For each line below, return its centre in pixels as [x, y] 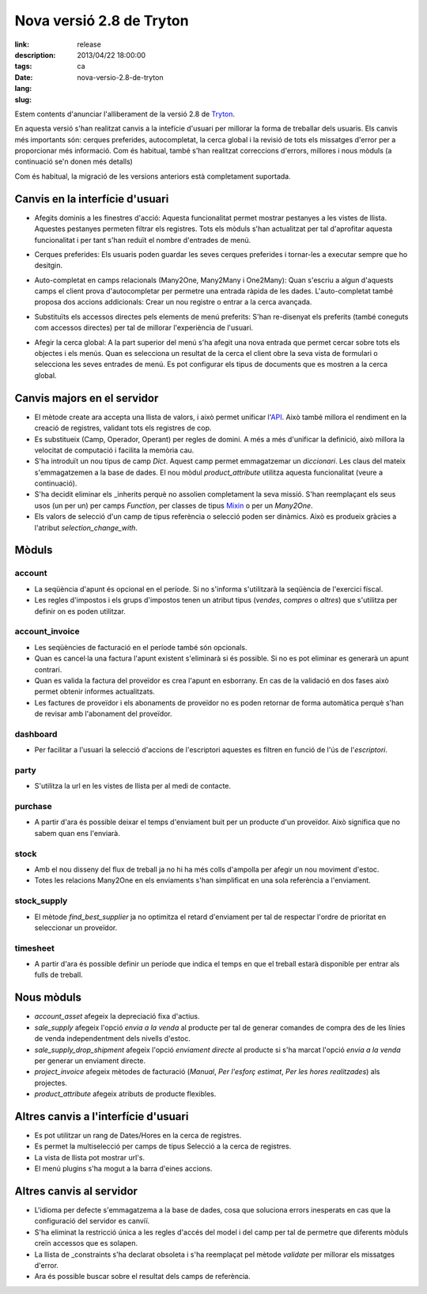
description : [35, 55]
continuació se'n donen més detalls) [74, 161]
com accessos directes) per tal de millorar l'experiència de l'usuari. [144, 327]
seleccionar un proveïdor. [76, 927]
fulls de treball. [59, 975]
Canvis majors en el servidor [87, 398]
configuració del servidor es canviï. [92, 1221]
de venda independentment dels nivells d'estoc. [113, 1039]
